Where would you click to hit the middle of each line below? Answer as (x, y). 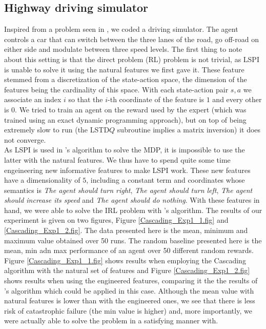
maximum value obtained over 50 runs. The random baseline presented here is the (133, 240)
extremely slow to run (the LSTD (57, 130)
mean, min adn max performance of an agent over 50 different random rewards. (129, 250)
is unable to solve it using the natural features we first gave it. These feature (124, 69)
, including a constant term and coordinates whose (166, 180)
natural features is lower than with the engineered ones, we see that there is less (130, 301)
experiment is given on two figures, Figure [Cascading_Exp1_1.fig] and (116, 220)
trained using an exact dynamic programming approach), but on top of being (125, 119)
